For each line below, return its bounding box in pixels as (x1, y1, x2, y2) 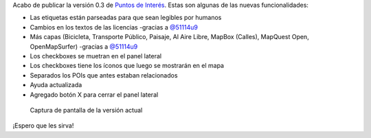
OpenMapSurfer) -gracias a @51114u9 (30, 42, 138, 51)
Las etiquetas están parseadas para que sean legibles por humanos (30, 14, 222, 22)
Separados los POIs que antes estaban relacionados (30, 71, 178, 79)
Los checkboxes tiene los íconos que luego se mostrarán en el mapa (30, 62, 225, 70)
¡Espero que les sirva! (12, 122, 74, 130)
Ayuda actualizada (30, 81, 82, 89)
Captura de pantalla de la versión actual (30, 106, 143, 114)
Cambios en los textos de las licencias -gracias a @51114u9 (30, 23, 199, 31)
